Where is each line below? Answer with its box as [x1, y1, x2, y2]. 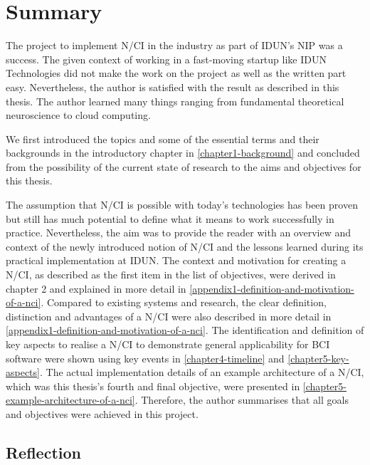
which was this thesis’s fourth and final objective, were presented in [6, 378, 300, 393]
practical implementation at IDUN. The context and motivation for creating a [6, 253, 347, 268]
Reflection [6, 441, 81, 463]
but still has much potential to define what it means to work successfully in [6, 211, 334, 226]
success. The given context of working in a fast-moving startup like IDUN [6, 51, 327, 66]
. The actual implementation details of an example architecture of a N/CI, [39, 365, 364, 380]
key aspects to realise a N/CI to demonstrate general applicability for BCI [6, 337, 330, 351]
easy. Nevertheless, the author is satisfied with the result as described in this [6, 79, 339, 94]
